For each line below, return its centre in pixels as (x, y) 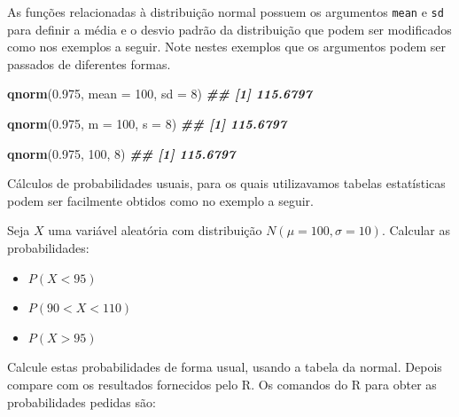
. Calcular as (416, 230)
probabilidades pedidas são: (82, 401)
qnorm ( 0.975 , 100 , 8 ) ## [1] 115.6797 (121, 153)
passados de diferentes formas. (89, 63)
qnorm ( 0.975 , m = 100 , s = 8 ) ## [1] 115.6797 (147, 124)
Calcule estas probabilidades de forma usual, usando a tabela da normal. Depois (225, 367)
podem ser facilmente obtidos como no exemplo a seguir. (160, 200)
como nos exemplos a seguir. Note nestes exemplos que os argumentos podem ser (226, 47)
